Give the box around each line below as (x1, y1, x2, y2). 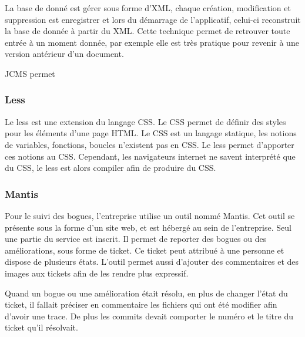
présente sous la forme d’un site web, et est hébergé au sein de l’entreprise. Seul (5, 221, 291, 233)
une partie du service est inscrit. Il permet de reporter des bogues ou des (5, 232, 267, 245)
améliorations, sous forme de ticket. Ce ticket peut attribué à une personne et (5, 244, 284, 256)
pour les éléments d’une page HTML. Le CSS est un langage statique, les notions (5, 127, 297, 139)
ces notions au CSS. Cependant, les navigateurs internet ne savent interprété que (5, 150, 296, 162)
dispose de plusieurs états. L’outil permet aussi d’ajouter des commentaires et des (5, 255, 299, 268)
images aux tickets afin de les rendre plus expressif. (5, 267, 189, 279)
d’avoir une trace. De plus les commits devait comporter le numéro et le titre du (5, 309, 293, 322)
